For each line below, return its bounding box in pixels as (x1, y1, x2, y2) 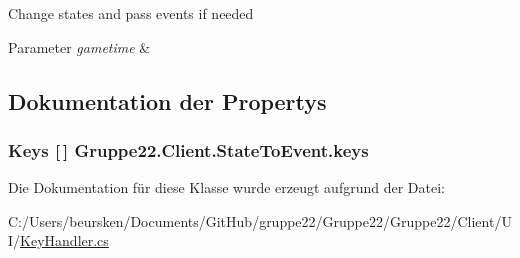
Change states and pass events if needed (8, 3, 254, 23)
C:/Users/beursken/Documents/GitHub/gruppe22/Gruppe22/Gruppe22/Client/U (8, 210, 512, 231)
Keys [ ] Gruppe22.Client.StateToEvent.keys (8, 137, 369, 162)
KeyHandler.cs (20, 230, 109, 251)
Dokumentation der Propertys (8, 85, 327, 116)
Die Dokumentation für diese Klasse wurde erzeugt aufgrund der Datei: (8, 177, 445, 198)
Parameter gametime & (8, 36, 151, 57)
